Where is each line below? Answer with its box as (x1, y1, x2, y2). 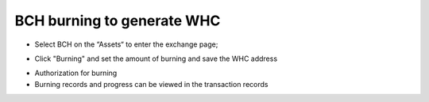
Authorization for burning (34, 68, 118, 78)
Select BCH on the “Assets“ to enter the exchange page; (34, 40, 218, 49)
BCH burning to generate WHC (14, 12, 221, 29)
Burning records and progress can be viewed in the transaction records (34, 79, 269, 89)
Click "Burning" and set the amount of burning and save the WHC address (34, 54, 278, 63)
